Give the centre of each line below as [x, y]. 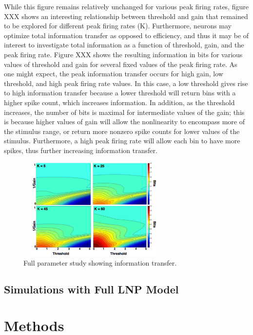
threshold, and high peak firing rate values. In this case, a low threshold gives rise [126, 83]
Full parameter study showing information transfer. [100, 263]
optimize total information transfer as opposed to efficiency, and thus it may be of [126, 35]
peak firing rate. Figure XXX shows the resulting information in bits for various [123, 54]
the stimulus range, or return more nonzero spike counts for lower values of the [122, 131]
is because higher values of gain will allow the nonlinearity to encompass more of [124, 122]
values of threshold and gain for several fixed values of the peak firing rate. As [121, 64]
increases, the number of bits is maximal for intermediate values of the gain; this [124, 112]
